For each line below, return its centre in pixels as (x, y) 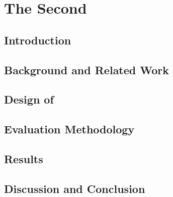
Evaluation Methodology (69, 129)
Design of (29, 99)
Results (24, 158)
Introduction (38, 40)
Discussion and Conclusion (75, 188)
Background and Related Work (87, 69)
